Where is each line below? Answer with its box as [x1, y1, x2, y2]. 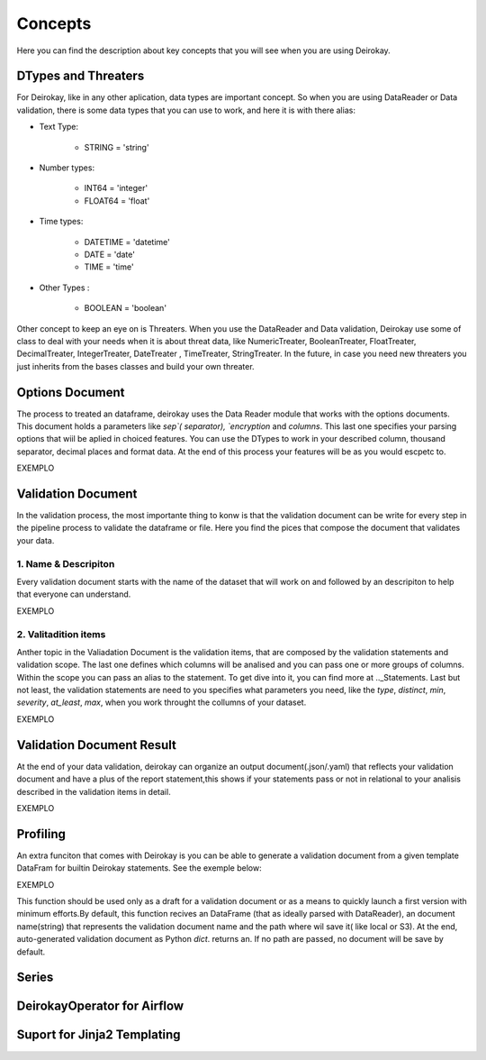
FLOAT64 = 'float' [84, 195, 150, 206]
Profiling [16, 826, 67, 842]
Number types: [39, 162, 94, 173]
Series [16, 970, 54, 985]
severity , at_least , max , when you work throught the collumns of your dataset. [16, 697, 307, 708]
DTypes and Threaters [16, 69, 145, 84]
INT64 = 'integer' [84, 183, 148, 194]
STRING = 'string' [84, 142, 149, 152]
